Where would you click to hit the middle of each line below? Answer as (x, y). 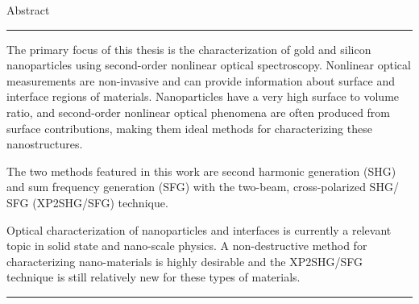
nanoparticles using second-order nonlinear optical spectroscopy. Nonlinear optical (209, 65)
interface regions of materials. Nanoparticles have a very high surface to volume (203, 96)
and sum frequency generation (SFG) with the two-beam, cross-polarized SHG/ (203, 187)
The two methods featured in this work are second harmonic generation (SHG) (201, 171)
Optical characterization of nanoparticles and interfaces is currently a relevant (199, 229)
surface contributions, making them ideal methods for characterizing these (189, 128)
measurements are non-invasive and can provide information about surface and (201, 80)
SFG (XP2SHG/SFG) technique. (87, 202)
